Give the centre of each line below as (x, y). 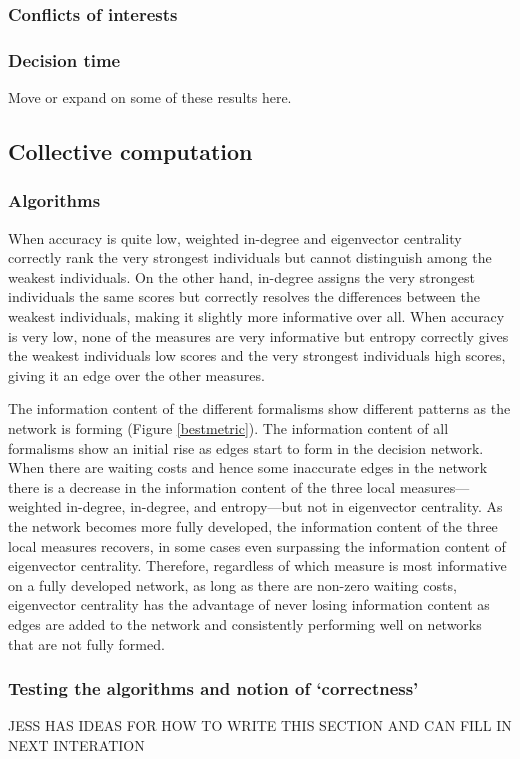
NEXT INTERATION (76, 744)
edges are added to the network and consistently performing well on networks (245, 623)
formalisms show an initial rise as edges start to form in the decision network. (246, 447)
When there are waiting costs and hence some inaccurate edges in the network (248, 467)
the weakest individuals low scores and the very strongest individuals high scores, (257, 355)
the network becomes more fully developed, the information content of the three (253, 525)
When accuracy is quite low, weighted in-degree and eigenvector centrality (235, 237)
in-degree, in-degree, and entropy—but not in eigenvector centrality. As (284, 506)
